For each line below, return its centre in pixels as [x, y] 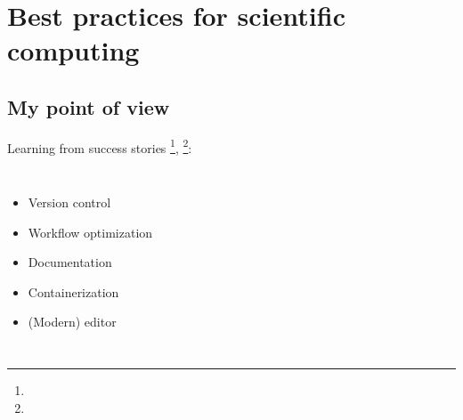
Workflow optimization [90, 232]
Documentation [70, 262]
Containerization [73, 291]
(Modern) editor [72, 322]
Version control [69, 202]
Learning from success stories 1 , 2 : [100, 146]
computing [73, 50]
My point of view [89, 106]
